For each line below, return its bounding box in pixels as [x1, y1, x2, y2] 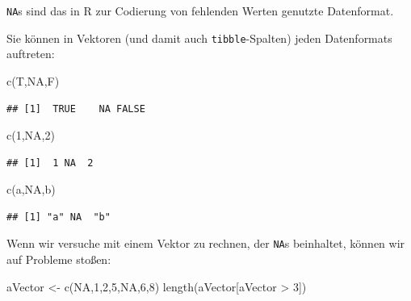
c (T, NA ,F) [6, 72, 60, 89]
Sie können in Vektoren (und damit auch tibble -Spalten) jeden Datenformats [6, 29, 392, 46]
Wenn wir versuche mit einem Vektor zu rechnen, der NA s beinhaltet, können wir [6, 235, 405, 252]
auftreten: [6, 45, 55, 62]
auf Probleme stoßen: [6, 251, 111, 268]
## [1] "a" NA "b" [6, 211, 111, 223]
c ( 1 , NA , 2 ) [6, 127, 55, 144]
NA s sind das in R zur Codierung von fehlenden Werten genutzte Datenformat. [6, 2, 394, 19]
